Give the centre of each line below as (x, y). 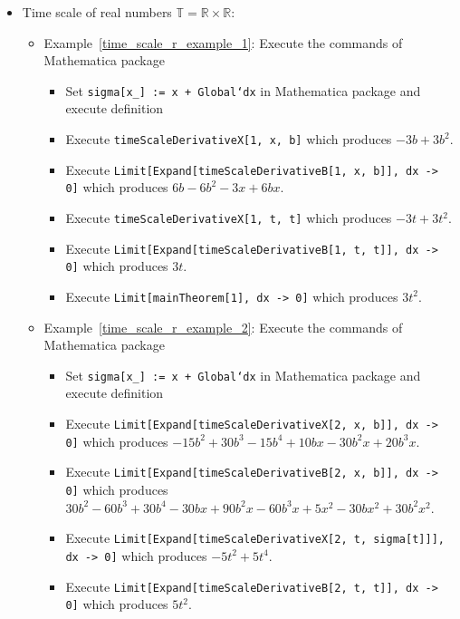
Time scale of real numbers (97, 12)
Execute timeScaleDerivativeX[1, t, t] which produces (229, 218)
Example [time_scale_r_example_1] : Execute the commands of (223, 42)
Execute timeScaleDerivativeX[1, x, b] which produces (229, 139)
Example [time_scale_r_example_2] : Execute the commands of (223, 327)
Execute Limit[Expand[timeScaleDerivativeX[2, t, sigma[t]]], (255, 538)
